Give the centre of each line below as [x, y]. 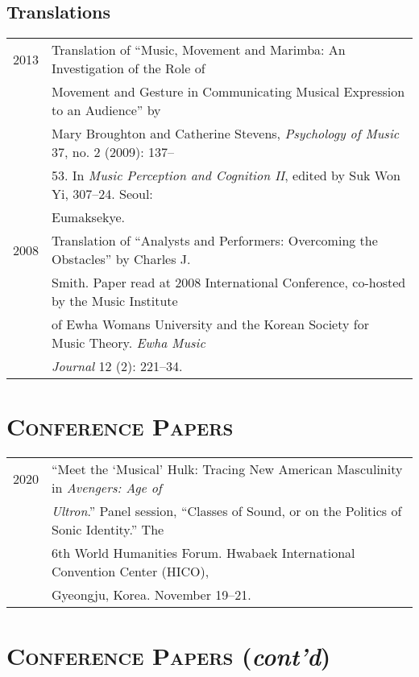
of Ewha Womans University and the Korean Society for [210, 324]
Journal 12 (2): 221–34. [117, 366]
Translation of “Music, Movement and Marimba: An [199, 50]
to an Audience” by [106, 110]
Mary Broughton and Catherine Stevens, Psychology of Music [226, 134]
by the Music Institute [115, 301]
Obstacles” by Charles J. [121, 259]
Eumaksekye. [88, 217]
